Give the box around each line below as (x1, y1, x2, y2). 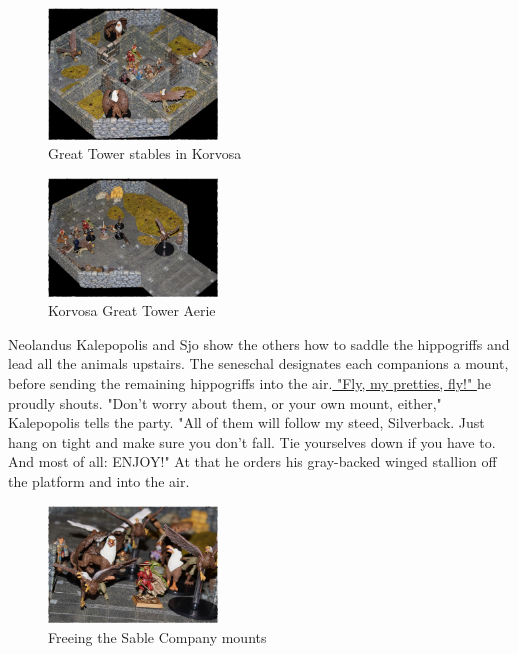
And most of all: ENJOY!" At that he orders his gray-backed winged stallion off (8, 451, 497, 472)
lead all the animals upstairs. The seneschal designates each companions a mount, (8, 353, 509, 374)
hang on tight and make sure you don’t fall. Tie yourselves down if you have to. (8, 431, 496, 452)
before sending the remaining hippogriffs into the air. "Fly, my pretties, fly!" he (8, 372, 491, 393)
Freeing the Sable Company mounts (48, 626, 267, 647)
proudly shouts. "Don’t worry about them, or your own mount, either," (8, 392, 442, 413)
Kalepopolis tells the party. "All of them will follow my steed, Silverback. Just (8, 412, 485, 433)
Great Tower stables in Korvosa (48, 143, 242, 164)
